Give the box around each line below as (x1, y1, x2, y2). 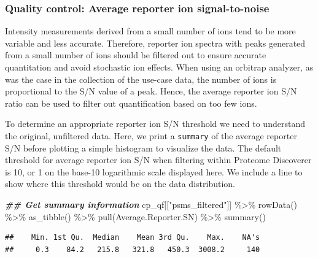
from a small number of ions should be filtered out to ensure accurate (5, 48, 266, 61)
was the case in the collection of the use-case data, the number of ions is (5, 72, 277, 85)
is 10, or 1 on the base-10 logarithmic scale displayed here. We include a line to (5, 165, 303, 178)
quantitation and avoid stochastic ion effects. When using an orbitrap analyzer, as (5, 61, 314, 73)
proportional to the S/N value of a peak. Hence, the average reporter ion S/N (5, 85, 297, 98)
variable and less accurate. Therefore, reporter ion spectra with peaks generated (5, 36, 306, 49)
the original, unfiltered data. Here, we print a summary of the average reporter (5, 129, 297, 142)
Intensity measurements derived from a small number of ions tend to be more (5, 25, 296, 37)
